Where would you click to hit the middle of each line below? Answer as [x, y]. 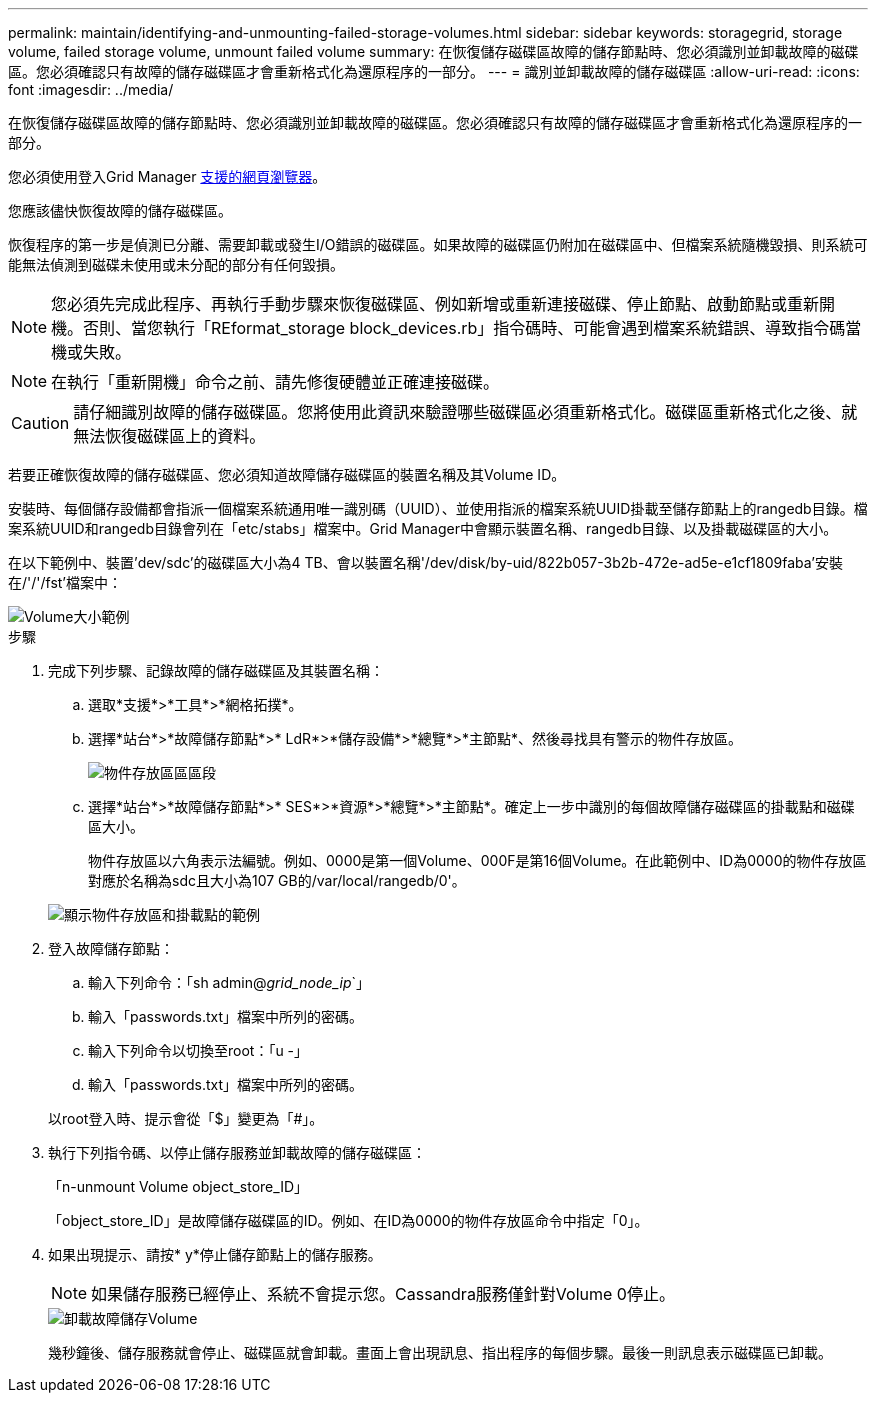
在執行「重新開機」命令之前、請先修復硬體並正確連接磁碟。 [275, 382]
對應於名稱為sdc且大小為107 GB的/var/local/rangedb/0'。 [277, 880]
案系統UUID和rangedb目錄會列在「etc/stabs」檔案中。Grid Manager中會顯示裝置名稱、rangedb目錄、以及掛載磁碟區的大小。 [423, 528]
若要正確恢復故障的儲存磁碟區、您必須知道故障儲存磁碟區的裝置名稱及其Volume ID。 [287, 474]
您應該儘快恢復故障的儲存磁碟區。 [120, 210]
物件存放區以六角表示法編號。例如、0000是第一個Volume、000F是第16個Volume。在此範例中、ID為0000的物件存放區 [477, 860]
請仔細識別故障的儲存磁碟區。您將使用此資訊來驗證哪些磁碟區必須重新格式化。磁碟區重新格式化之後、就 [465, 412]
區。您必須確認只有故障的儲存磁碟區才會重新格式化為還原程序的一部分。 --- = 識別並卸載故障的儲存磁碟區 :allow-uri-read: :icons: [434, 71]
